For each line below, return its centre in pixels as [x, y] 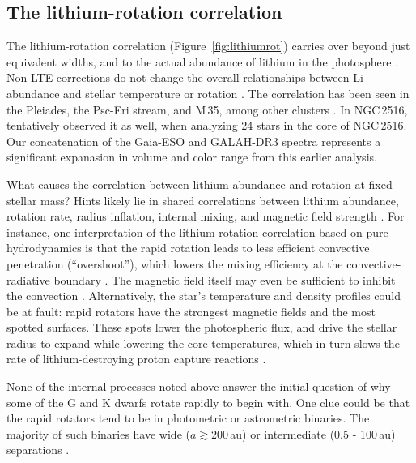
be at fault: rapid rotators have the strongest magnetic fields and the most [191, 311]
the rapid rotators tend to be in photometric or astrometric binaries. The [188, 418]
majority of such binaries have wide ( [98, 433]
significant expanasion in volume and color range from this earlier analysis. [192, 157]
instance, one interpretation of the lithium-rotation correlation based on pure [197, 231]
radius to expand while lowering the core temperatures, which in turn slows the [203, 343]
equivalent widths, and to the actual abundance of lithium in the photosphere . [203, 61]
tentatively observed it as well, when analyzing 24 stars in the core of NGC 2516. [207, 125]
